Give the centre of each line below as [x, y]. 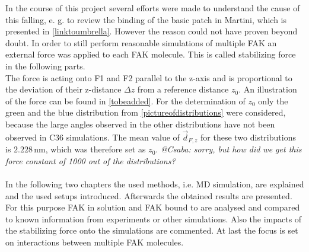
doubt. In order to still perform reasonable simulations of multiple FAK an [141, 42]
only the [273, 101]
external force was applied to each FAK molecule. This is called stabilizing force [151, 54]
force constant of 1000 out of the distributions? [90, 160]
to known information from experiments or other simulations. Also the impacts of [154, 218]
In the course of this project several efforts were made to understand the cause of [153, 8]
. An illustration [268, 89]
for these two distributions [248, 137]
